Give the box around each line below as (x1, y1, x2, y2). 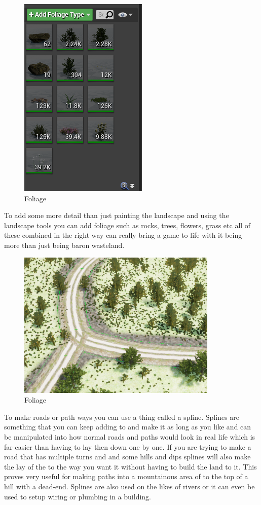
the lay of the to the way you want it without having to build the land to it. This (4, 461, 257, 472)
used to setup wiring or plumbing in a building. (4, 491, 152, 501)
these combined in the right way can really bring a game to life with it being (4, 230, 242, 240)
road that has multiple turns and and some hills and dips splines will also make (4, 451, 251, 462)
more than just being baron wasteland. (4, 239, 125, 250)
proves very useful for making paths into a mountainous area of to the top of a (4, 471, 248, 482)
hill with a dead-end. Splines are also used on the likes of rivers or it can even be (4, 481, 255, 491)
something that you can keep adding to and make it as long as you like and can (4, 421, 251, 432)
